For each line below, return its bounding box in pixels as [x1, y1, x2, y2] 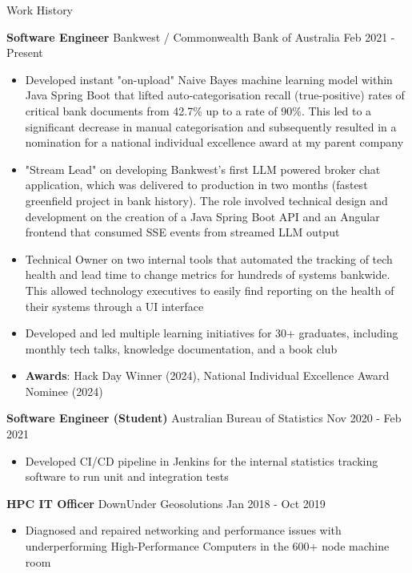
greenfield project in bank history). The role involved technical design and [25, 192, 388, 208]
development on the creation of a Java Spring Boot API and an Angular [25, 208, 380, 224]
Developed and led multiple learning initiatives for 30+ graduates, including [25, 325, 398, 341]
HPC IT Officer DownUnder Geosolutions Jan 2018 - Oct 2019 [6, 494, 326, 511]
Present [6, 44, 43, 61]
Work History [6, 2, 74, 18]
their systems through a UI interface [25, 297, 204, 314]
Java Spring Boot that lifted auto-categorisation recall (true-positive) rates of [25, 87, 405, 103]
